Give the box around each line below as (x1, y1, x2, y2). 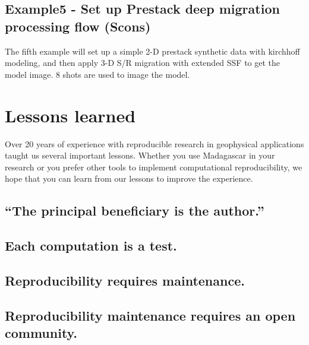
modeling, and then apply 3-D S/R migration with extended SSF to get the (5, 56, 280, 69)
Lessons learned (5, 103, 136, 127)
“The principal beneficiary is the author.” (5, 201, 264, 220)
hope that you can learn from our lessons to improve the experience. (5, 172, 253, 185)
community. (5, 324, 78, 341)
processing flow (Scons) (5, 17, 151, 35)
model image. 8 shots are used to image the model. (5, 68, 190, 80)
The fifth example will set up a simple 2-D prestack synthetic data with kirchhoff (5, 45, 300, 57)
